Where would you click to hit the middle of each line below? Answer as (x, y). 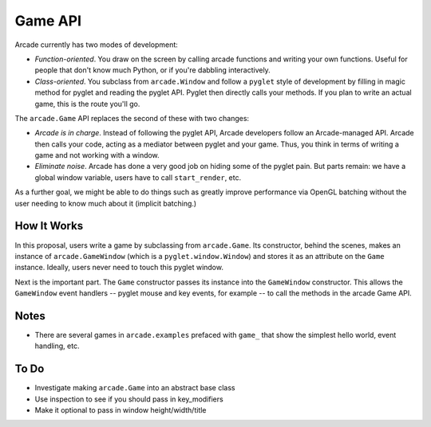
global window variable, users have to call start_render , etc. (138, 177)
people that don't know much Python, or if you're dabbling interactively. (152, 70)
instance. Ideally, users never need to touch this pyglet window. (119, 268)
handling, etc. (57, 346)
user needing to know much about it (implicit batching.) (106, 203)
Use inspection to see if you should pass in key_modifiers (129, 399)
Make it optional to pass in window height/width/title (121, 410)
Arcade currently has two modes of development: (97, 45)
